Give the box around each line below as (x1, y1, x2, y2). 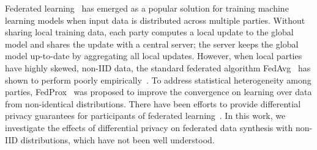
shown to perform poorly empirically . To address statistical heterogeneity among (5, 73, 311, 86)
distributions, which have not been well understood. (20, 133, 215, 146)
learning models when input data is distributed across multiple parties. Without (5, 13, 305, 26)
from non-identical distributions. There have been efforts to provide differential (5, 97, 301, 110)
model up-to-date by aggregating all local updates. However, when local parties (5, 49, 302, 62)
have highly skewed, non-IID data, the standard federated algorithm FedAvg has (5, 61, 311, 74)
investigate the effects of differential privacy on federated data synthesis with (5, 121, 293, 134)
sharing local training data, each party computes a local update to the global (5, 26, 294, 38)
